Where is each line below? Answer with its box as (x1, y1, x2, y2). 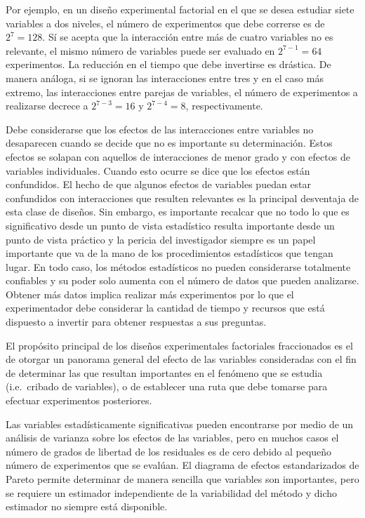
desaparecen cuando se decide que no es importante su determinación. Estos (6, 135, 333, 150)
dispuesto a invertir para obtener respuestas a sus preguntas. (6, 314, 267, 329)
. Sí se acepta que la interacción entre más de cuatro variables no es (42, 29, 333, 44)
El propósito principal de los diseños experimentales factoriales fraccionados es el (6, 338, 353, 352)
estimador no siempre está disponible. (6, 499, 168, 514)
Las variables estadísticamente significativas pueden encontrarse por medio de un (6, 416, 354, 431)
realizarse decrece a (6, 98, 88, 113)
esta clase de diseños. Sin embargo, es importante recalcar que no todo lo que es (6, 204, 350, 219)
